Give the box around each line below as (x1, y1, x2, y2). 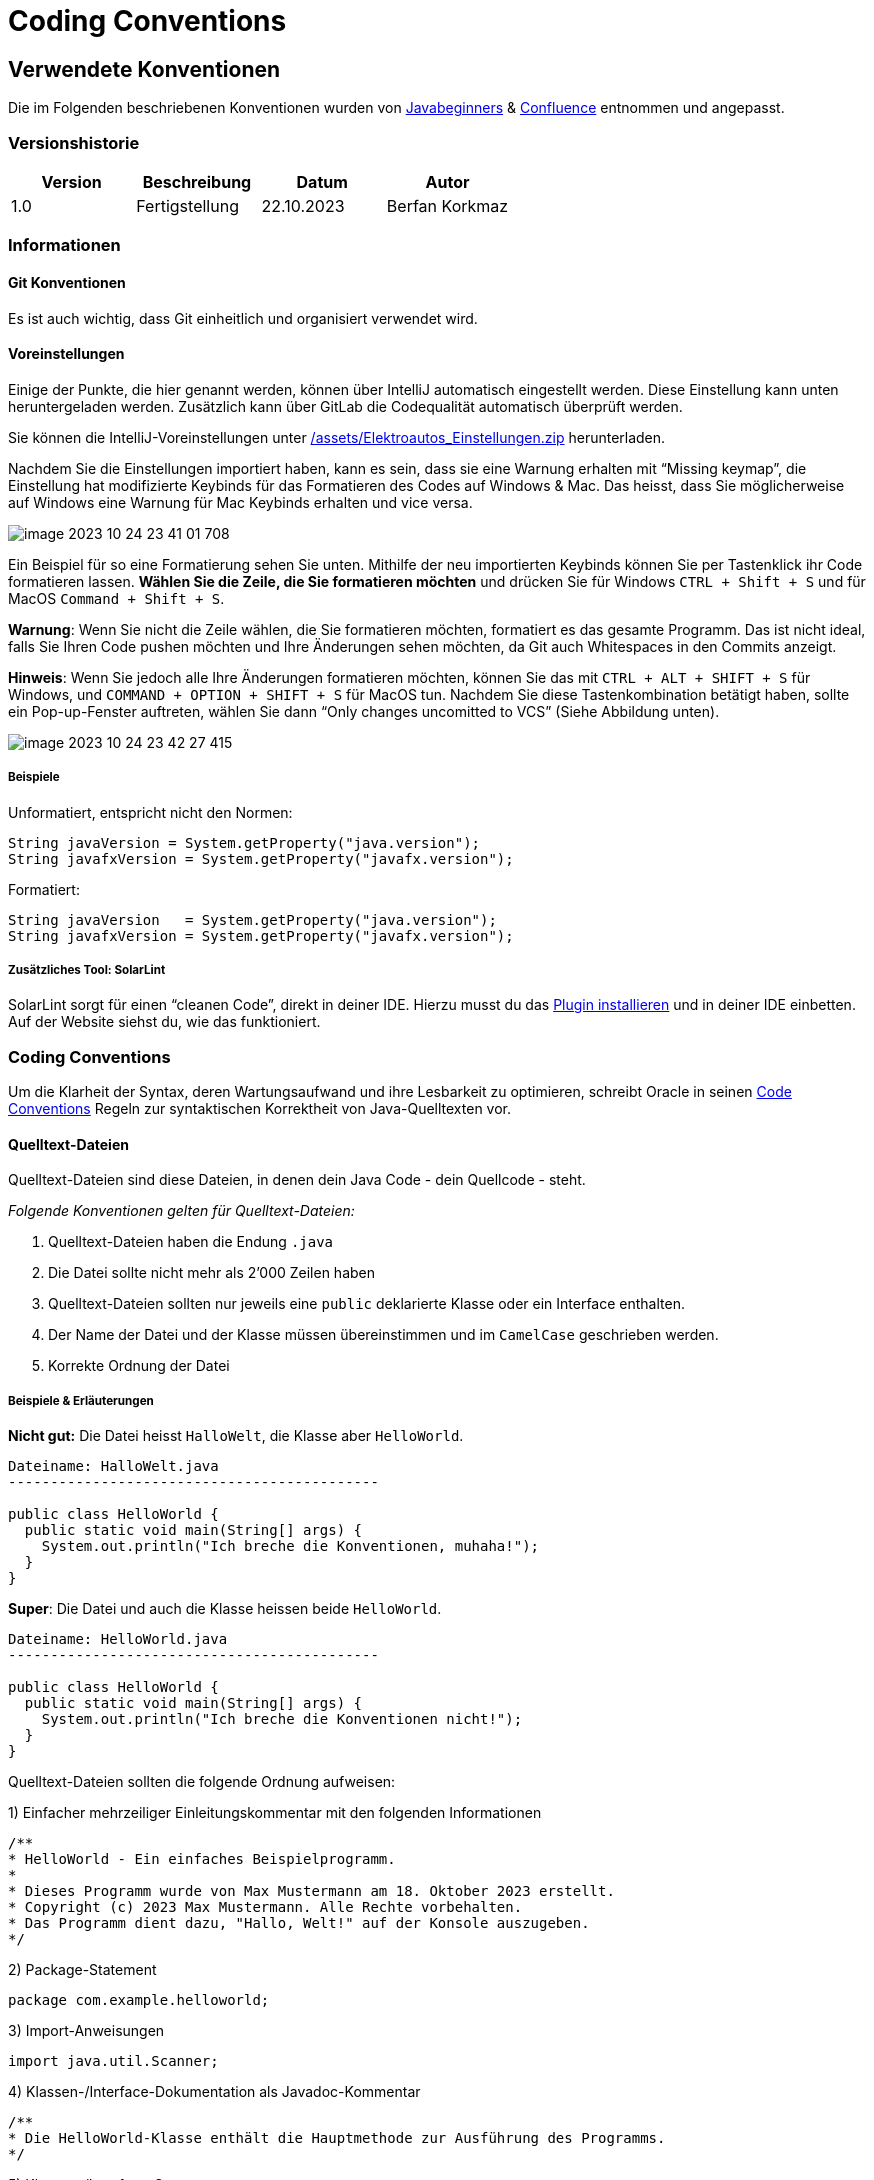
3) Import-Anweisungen (8, 2022, 165, 2040)
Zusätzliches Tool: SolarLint (8, 962, 166, 977)
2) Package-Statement (8, 1961, 157, 1979)
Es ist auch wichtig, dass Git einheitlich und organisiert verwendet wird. (8, 309, 478, 327)
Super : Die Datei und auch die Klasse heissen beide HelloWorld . (8, 1600, 442, 1618)
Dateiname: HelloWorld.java (8, 1631, 228, 1648)
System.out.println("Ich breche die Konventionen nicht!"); (41, 1711, 523, 1728)
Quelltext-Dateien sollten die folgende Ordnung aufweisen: (8, 1773, 396, 1791)
